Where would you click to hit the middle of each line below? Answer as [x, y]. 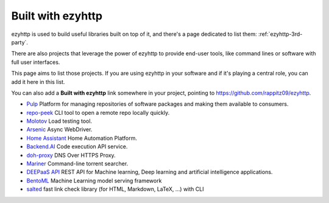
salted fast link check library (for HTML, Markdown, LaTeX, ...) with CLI [115, 189]
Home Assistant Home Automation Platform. [82, 138]
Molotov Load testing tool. [59, 121]
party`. [20, 42]
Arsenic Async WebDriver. [59, 129]
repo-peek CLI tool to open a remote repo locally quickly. [98, 112]
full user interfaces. [36, 62]
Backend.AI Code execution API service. [77, 146]
